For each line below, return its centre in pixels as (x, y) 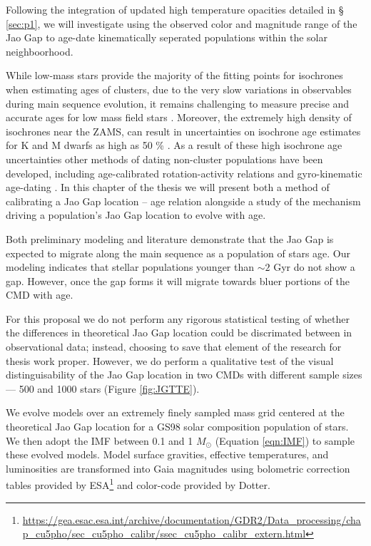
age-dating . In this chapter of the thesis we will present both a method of (168, 187)
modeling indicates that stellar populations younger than (130, 267)
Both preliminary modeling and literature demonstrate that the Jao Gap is (170, 238)
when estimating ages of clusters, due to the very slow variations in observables (179, 89)
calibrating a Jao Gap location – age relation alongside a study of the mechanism (183, 201)
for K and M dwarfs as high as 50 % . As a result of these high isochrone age (174, 145)
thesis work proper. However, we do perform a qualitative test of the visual (170, 360)
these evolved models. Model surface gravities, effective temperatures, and (167, 454)
